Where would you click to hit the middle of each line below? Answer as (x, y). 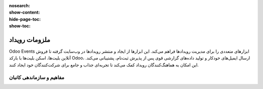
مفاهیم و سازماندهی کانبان (37, 77)
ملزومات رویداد (30, 39)
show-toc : (20, 26)
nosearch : (19, 6)
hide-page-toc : (25, 19)
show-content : (24, 13)
